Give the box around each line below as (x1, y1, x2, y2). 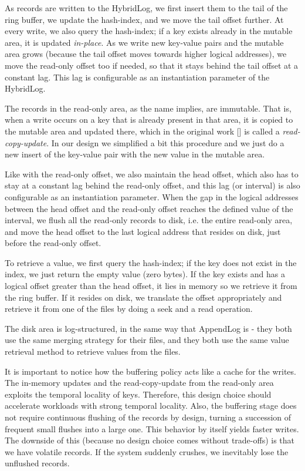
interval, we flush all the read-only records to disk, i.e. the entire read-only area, (5, 214, 293, 226)
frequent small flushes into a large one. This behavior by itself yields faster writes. (5, 422, 299, 435)
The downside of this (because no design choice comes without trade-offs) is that (5, 434, 295, 446)
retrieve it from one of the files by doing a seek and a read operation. (5, 302, 253, 315)
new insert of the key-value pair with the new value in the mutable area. (5, 148, 265, 160)
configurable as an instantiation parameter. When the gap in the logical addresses (5, 190, 299, 203)
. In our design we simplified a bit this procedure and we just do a (46, 136, 284, 149)
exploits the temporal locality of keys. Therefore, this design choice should (5, 388, 272, 400)
